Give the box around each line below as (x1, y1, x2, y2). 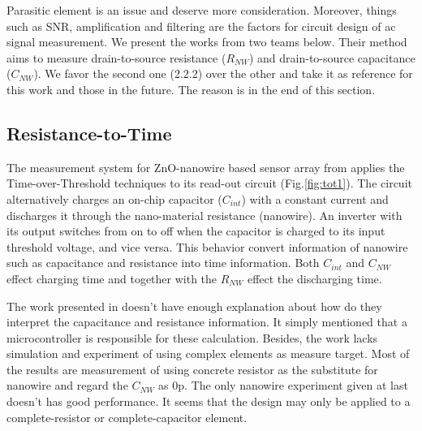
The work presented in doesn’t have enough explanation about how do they (6, 297, 382, 314)
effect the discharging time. (247, 269, 382, 287)
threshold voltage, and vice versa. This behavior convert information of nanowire (6, 238, 408, 255)
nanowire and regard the (6, 377, 128, 394)
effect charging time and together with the (6, 269, 217, 287)
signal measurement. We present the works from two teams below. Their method (6, 33, 407, 50)
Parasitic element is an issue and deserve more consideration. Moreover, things (6, 2, 397, 18)
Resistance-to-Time (6, 120, 172, 145)
